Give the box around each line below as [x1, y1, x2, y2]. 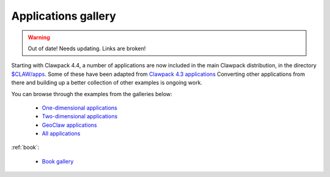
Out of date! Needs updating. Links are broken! [28, 45, 146, 52]
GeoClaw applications [42, 121, 97, 129]
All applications [42, 130, 81, 137]
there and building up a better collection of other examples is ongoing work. [11, 79, 203, 86]
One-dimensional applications [42, 104, 117, 111]
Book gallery [42, 157, 74, 165]
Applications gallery [11, 9, 116, 23]
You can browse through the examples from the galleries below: [11, 90, 172, 97]
